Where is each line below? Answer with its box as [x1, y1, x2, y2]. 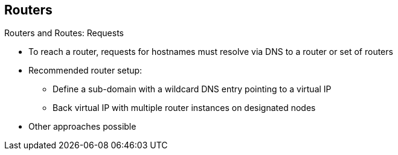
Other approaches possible [28, 121, 136, 132]
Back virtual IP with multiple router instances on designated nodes [53, 103, 316, 113]
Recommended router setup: [28, 65, 143, 76]
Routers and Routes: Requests [4, 28, 124, 39]
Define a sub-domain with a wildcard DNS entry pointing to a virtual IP [53, 84, 332, 95]
